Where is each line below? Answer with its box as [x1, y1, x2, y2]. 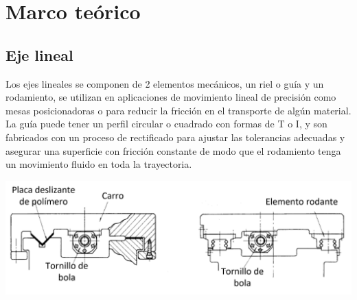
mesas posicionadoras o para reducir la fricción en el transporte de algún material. [5, 103, 352, 117]
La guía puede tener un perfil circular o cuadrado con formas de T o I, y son [5, 116, 327, 131]
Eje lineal [5, 44, 73, 65]
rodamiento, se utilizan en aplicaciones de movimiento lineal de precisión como [5, 90, 336, 104]
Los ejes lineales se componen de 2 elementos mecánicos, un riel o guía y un [5, 76, 324, 90]
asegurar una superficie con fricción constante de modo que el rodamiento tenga [5, 143, 341, 158]
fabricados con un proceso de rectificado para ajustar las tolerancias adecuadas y [5, 129, 345, 144]
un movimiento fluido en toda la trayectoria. [5, 157, 192, 171]
